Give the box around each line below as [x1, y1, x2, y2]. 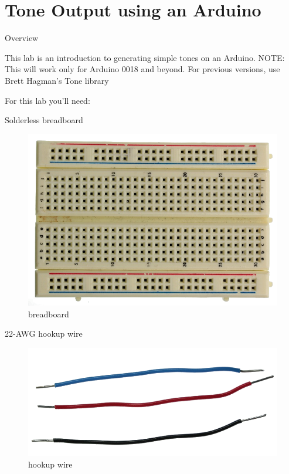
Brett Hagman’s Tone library [5, 74, 109, 86]
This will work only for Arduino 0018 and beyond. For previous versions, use [5, 63, 280, 75]
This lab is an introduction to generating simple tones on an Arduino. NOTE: [5, 51, 285, 63]
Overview [5, 32, 39, 44]
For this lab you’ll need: [5, 94, 90, 106]
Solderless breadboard [5, 114, 83, 126]
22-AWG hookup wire [5, 327, 83, 340]
